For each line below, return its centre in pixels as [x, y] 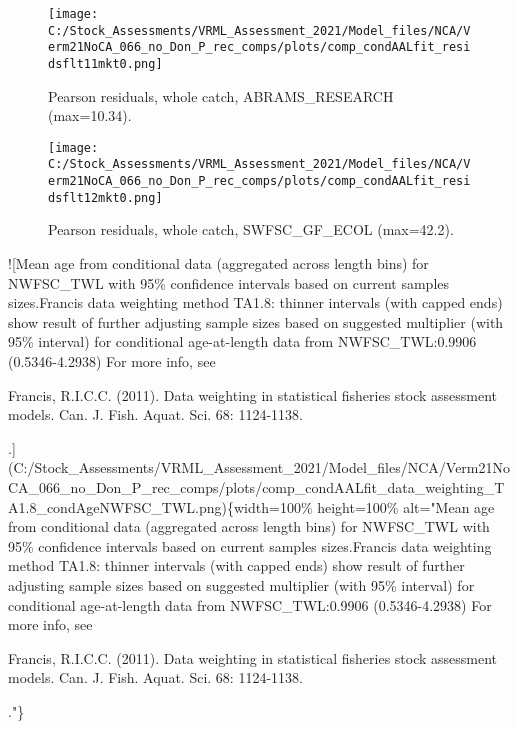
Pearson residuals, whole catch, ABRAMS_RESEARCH [221, 95]
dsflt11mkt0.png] [105, 63]
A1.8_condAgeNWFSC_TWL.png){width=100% [160, 506]
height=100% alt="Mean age [406, 506]
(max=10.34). [90, 115]
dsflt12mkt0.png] [105, 197]
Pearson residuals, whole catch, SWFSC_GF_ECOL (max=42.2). [251, 229]
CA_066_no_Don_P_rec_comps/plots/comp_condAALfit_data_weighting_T [256, 486]
